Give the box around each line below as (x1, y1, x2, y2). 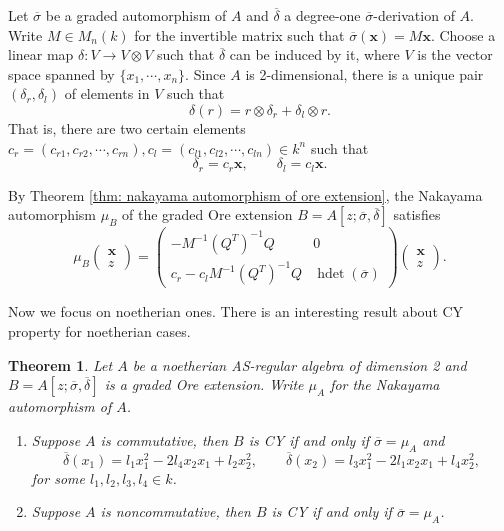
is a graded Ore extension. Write (104, 374, 304, 395)
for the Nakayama (330, 374, 440, 395)
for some (31, 467, 85, 488)
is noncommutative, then (100, 501, 251, 522)
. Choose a (430, 24, 496, 45)
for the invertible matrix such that (134, 24, 345, 45)
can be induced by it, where (229, 44, 400, 65)
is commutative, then (100, 429, 229, 450)
